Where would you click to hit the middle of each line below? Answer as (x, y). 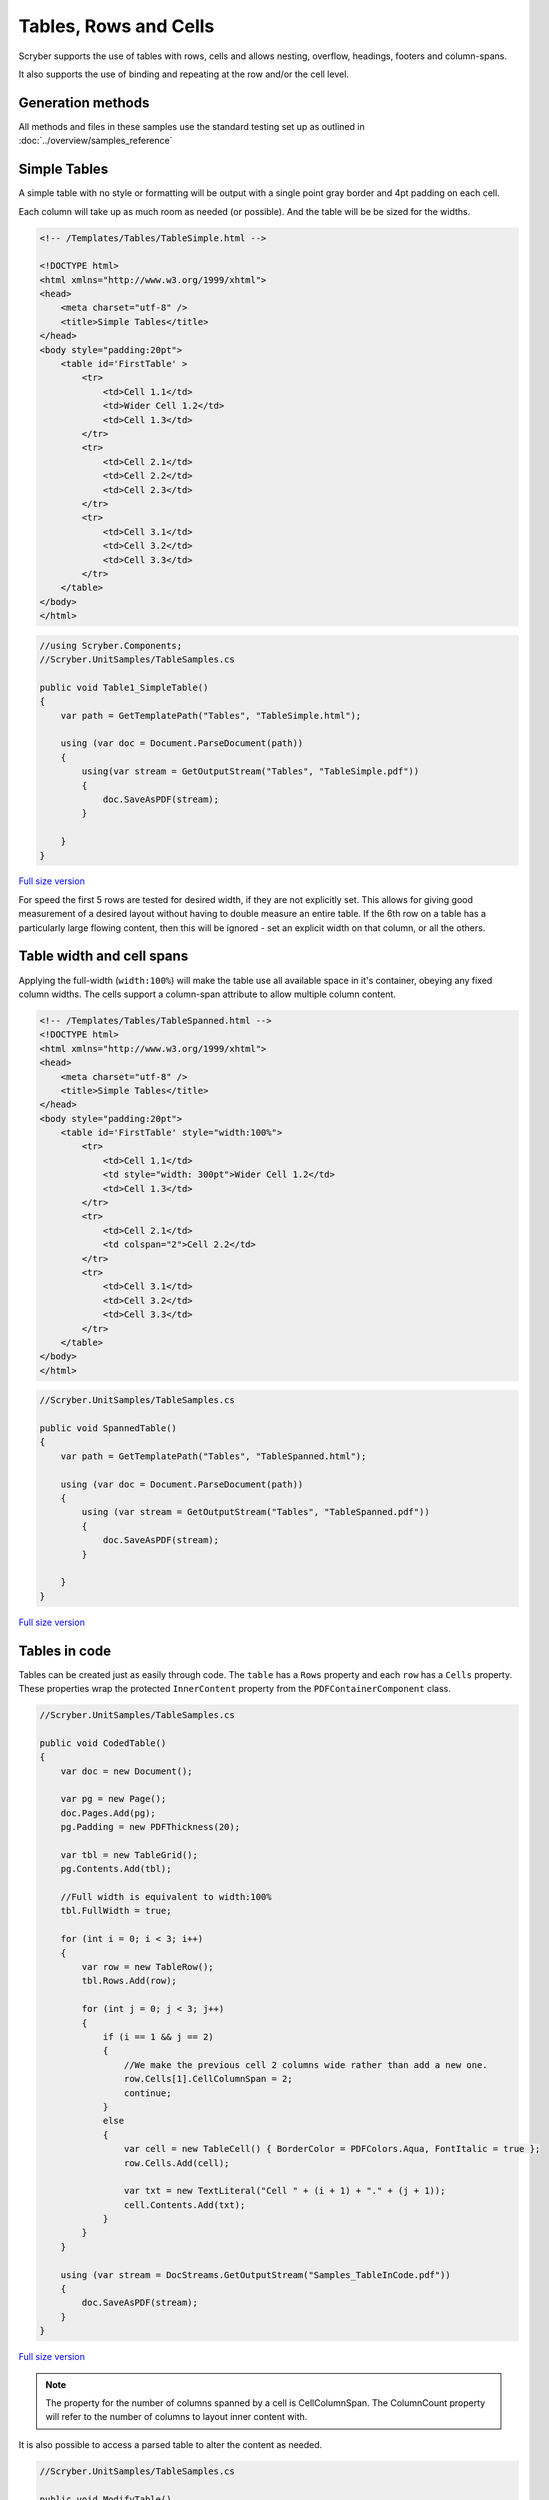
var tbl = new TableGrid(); (129, 1854)
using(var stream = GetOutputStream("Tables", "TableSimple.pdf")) (250, 771)
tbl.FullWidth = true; (116, 1911)
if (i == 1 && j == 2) (158, 2036)
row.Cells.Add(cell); (176, 2163)
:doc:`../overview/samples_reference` (95, 141)
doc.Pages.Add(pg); (108, 1813)
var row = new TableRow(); (147, 1967)
